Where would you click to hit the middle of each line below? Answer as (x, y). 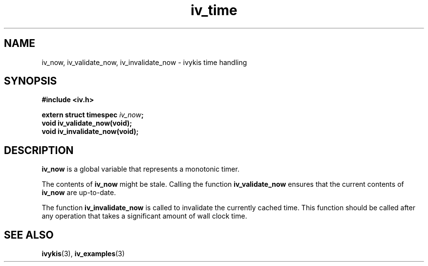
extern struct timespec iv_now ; (93, 115)
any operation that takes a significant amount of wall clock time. (144, 216)
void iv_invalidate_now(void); (90, 132)
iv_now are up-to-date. (79, 193)
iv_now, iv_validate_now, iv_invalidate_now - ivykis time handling (144, 62)
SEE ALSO (29, 235)
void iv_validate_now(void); (87, 123)
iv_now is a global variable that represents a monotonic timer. (140, 169)
